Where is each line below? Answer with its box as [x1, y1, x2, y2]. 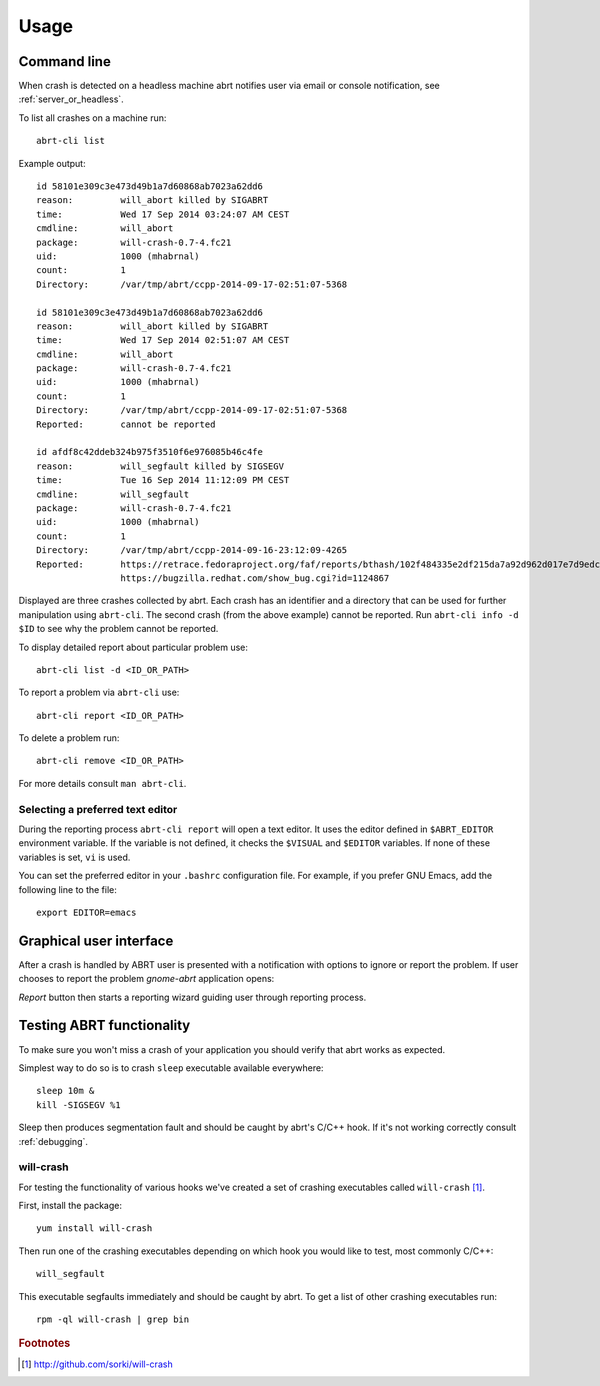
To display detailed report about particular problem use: [18, 641, 249, 653]
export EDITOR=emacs [36, 906, 137, 918]
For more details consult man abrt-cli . [18, 777, 187, 789]
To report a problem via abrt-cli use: [18, 686, 180, 699]
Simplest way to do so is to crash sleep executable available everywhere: [18, 1061, 324, 1074]
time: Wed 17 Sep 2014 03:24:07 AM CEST [36, 208, 290, 220]
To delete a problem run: [18, 732, 120, 744]
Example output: [18, 157, 86, 169]
